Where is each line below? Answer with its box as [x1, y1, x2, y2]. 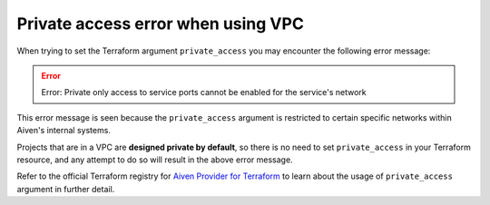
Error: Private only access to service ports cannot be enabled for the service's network [41, 87, 367, 98]
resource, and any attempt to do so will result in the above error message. [16, 154, 294, 165]
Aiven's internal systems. [16, 125, 111, 136]
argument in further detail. [16, 183, 115, 194]
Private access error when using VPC [16, 14, 304, 34]
